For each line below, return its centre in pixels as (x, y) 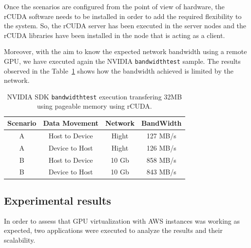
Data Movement (71, 123)
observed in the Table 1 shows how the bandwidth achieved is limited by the (119, 70)
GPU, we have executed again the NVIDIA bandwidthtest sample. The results (122, 61)
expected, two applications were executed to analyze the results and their (113, 230)
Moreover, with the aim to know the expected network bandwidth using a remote (125, 51)
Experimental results (58, 200)
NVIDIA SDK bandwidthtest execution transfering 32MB (95, 96)
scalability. (20, 239)
